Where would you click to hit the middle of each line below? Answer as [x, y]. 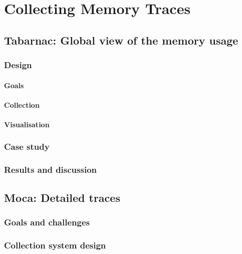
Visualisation [27, 124]
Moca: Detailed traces [62, 197]
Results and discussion [51, 170]
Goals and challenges [47, 222]
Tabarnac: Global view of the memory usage [121, 40]
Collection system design [55, 245]
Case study [27, 147]
